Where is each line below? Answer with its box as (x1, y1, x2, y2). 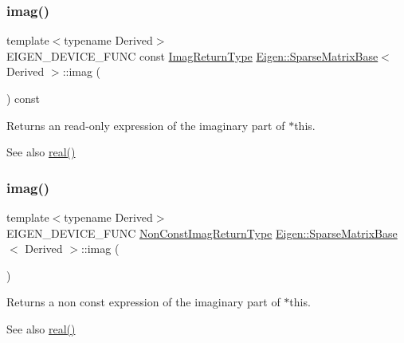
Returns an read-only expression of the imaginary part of (6, 116, 285, 133)
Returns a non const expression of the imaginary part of (6, 294, 280, 310)
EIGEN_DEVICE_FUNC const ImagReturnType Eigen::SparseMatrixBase (6, 47, 379, 64)
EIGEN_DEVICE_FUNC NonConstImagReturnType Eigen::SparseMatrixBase (6, 224, 398, 241)
